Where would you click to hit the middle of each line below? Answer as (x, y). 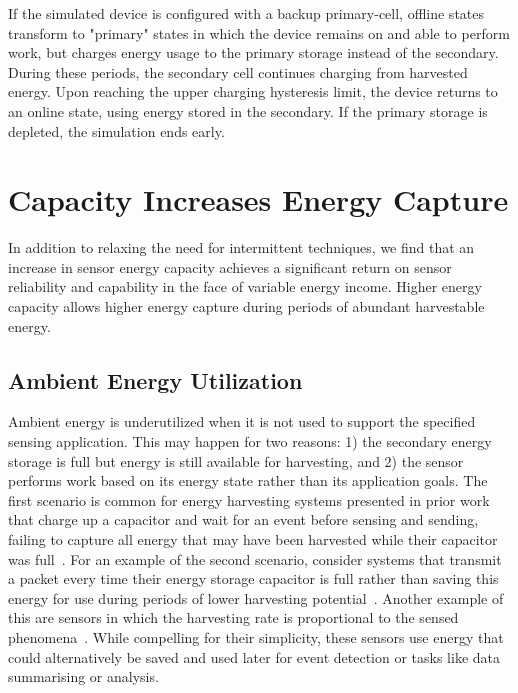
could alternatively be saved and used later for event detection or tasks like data (254, 656)
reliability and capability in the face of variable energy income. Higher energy (245, 286)
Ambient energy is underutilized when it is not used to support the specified (242, 421)
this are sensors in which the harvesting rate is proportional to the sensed (233, 617)
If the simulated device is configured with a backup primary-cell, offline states (246, 13)
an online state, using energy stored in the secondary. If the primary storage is (248, 110)
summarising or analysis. (83, 676)
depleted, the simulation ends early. (116, 130)
